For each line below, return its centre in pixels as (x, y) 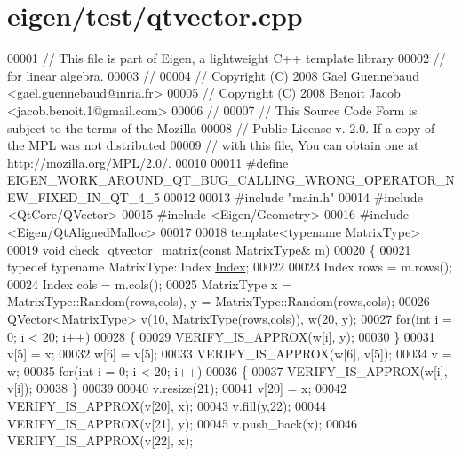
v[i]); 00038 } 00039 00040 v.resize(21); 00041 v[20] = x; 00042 (177, 388)
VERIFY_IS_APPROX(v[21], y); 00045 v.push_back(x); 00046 (183, 423)
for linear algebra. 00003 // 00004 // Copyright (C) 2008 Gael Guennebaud (213, 75)
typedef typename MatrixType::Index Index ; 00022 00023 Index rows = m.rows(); (230, 267)
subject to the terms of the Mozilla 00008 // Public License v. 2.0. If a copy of (221, 127)
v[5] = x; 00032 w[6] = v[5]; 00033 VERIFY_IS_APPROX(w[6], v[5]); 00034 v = (230, 354)
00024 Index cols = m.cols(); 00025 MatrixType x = (149, 283)
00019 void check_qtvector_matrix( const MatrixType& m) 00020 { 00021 (209, 249)
